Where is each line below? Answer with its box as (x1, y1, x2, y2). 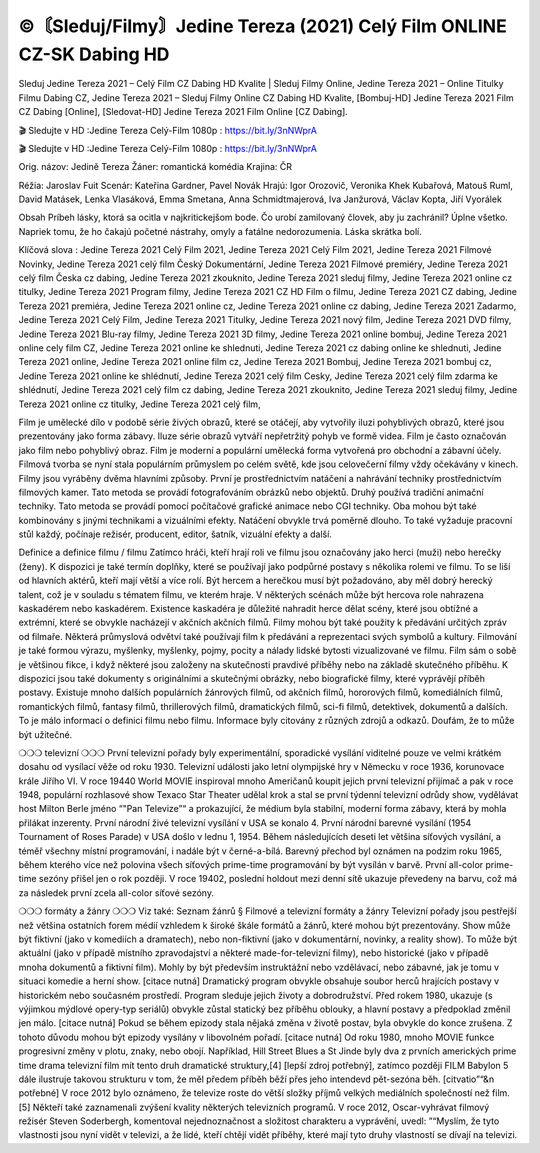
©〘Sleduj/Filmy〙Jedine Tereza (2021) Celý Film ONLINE (18, 15, 507, 37)
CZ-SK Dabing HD (18, 43, 170, 65)
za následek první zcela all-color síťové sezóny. (18, 886, 215, 899)
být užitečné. (18, 728, 73, 740)
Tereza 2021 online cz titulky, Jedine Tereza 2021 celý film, (18, 398, 261, 410)
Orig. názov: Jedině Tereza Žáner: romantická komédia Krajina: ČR (18, 161, 293, 173)
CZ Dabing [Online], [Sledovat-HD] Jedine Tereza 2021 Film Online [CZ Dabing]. (18, 106, 349, 118)
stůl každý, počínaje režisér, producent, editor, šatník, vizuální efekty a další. (18, 528, 332, 540)
